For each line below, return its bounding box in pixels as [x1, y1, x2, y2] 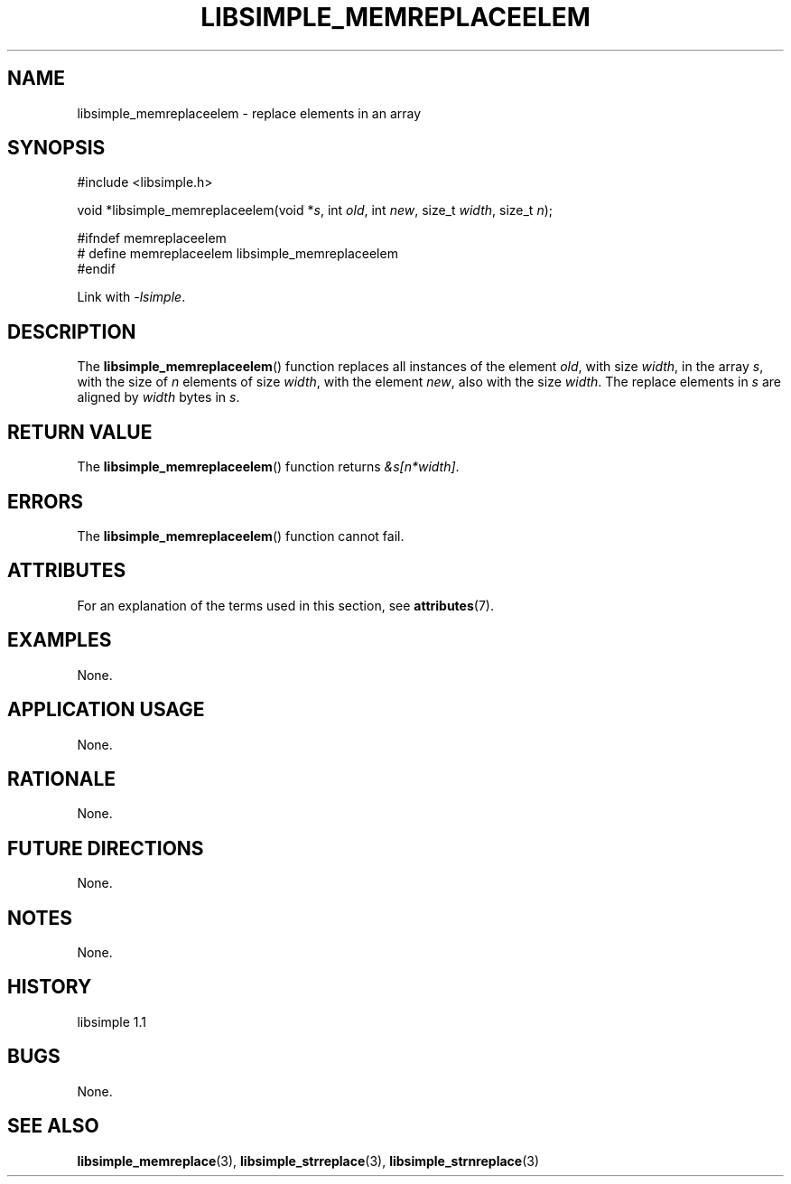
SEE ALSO [7, 1114, 99, 1138]
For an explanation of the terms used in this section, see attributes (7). [77, 597, 494, 613]
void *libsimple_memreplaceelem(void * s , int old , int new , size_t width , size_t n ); [77, 202, 553, 219]
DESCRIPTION [7, 320, 136, 343]
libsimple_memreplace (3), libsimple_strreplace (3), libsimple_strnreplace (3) [77, 1152, 540, 1169]
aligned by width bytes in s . [77, 389, 240, 406]
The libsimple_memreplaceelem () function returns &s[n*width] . [77, 459, 460, 475]
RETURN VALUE [7, 420, 153, 443]
